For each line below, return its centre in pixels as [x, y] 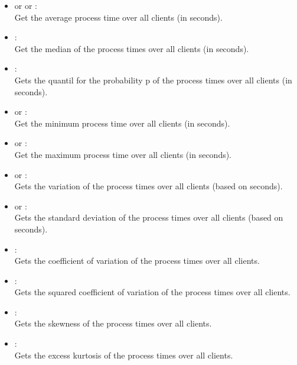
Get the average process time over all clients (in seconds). [118, 17]
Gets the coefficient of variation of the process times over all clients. [137, 261]
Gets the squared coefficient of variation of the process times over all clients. [152, 292]
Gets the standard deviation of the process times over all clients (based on [149, 217]
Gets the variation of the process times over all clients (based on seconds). [148, 186]
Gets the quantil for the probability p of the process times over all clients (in [153, 80]
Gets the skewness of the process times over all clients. [113, 323]
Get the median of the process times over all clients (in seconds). [132, 48]
